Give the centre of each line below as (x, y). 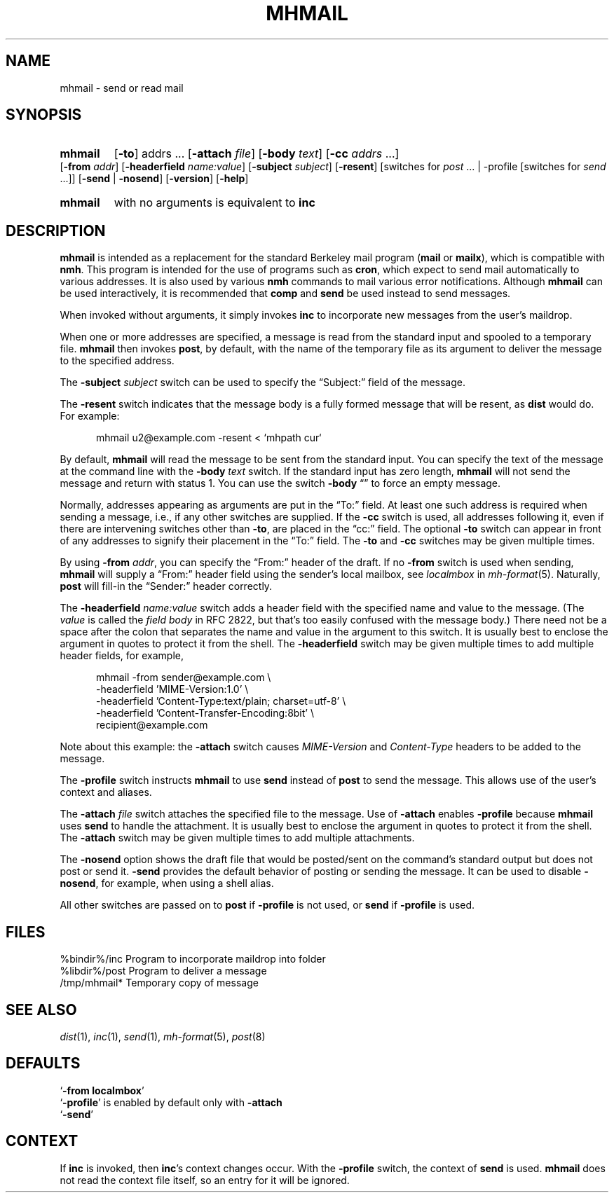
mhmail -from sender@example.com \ (184, 677)
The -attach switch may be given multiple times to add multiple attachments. (237, 838)
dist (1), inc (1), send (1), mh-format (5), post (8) (163, 1036)
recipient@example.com (152, 725)
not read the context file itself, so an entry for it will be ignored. (205, 1180)
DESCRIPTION (56, 230)
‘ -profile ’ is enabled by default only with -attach (171, 1102)
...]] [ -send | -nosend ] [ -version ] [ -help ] (154, 179)
